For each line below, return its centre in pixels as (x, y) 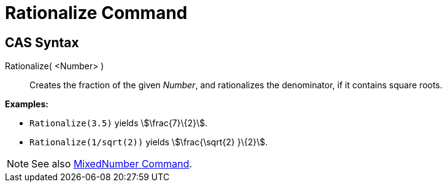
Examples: (27, 104)
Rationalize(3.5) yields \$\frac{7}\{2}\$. (119, 123)
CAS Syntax (42, 42)
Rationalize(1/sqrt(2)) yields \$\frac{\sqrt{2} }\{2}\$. (149, 142)
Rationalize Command (96, 13)
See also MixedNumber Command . (112, 164)
